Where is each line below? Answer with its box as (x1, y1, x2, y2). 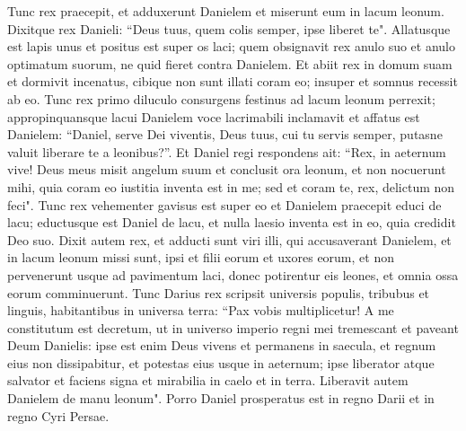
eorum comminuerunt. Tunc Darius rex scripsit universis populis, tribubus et (7, 283, 430, 302)
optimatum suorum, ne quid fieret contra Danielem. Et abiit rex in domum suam (7, 54, 453, 73)
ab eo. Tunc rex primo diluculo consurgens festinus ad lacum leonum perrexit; (7, 89, 435, 108)
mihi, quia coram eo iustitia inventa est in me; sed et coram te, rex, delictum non (7, 177, 455, 196)
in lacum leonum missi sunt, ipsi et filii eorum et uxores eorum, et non (7, 248, 394, 267)
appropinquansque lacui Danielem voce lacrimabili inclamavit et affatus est (7, 107, 420, 126)
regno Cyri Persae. (7, 406, 110, 425)
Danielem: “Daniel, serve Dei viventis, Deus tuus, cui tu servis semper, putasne (7, 125, 443, 144)
